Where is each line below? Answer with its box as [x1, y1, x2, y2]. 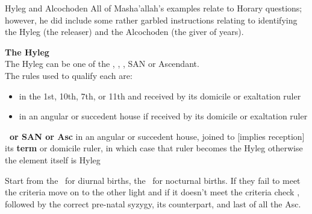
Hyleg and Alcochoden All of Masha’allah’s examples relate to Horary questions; [5, 2, 302, 14]
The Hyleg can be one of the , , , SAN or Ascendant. [5, 57, 199, 70]
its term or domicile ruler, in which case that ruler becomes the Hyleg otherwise [5, 142, 303, 154]
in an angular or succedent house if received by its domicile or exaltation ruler [19, 110, 308, 122]
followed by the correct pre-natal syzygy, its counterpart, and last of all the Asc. [5, 197, 301, 210]
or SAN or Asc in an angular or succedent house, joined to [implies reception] [10, 130, 305, 142]
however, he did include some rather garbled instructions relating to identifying [5, 13, 298, 26]
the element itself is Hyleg [5, 153, 101, 166]
